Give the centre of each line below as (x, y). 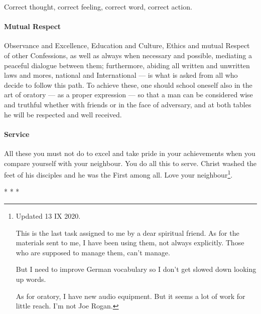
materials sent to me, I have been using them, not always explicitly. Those (130, 243)
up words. (31, 279)
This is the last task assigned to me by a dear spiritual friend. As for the (127, 232)
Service (17, 134)
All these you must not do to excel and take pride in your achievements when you (130, 153)
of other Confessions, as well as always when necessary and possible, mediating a (128, 55)
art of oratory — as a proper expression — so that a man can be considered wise (128, 95)
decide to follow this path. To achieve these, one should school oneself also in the (128, 85)
